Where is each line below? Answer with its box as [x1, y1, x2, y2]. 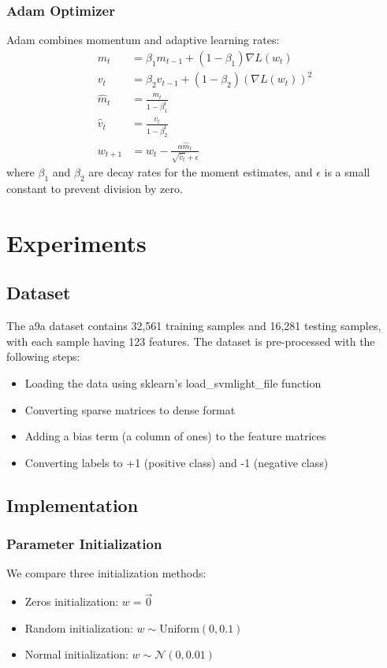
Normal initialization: [24, 646, 128, 662]
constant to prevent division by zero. [6, 180, 183, 197]
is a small [324, 164, 370, 180]
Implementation [6, 492, 139, 517]
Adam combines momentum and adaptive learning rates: [6, 32, 280, 48]
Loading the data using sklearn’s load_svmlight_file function [24, 375, 322, 391]
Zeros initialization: [24, 593, 119, 610]
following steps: [6, 348, 80, 365]
